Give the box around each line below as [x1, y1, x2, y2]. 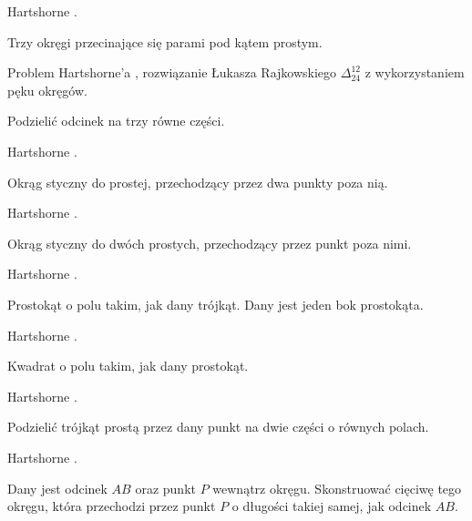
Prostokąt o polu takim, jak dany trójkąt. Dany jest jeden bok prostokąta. [7, 294, 424, 313]
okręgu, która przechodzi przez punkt [7, 496, 216, 516]
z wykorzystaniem [364, 63, 465, 82]
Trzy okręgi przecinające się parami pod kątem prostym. [7, 32, 323, 51]
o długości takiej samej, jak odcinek [231, 496, 432, 516]
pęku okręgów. [7, 80, 87, 99]
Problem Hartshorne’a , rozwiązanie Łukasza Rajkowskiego [7, 63, 337, 82]
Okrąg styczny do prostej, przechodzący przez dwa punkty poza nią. [7, 172, 388, 191]
